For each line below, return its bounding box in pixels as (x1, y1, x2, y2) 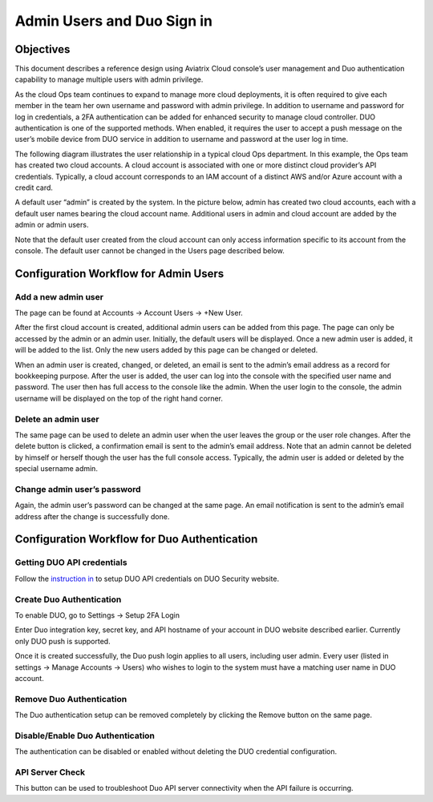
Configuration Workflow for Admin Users (14, 267, 225, 280)
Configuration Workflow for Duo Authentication (14, 533, 258, 546)
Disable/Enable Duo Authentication (14, 730, 156, 741)
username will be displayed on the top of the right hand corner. (14, 393, 224, 403)
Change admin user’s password (14, 483, 141, 494)
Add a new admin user (14, 291, 104, 302)
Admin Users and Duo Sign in (14, 12, 212, 30)
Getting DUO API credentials (14, 557, 127, 568)
